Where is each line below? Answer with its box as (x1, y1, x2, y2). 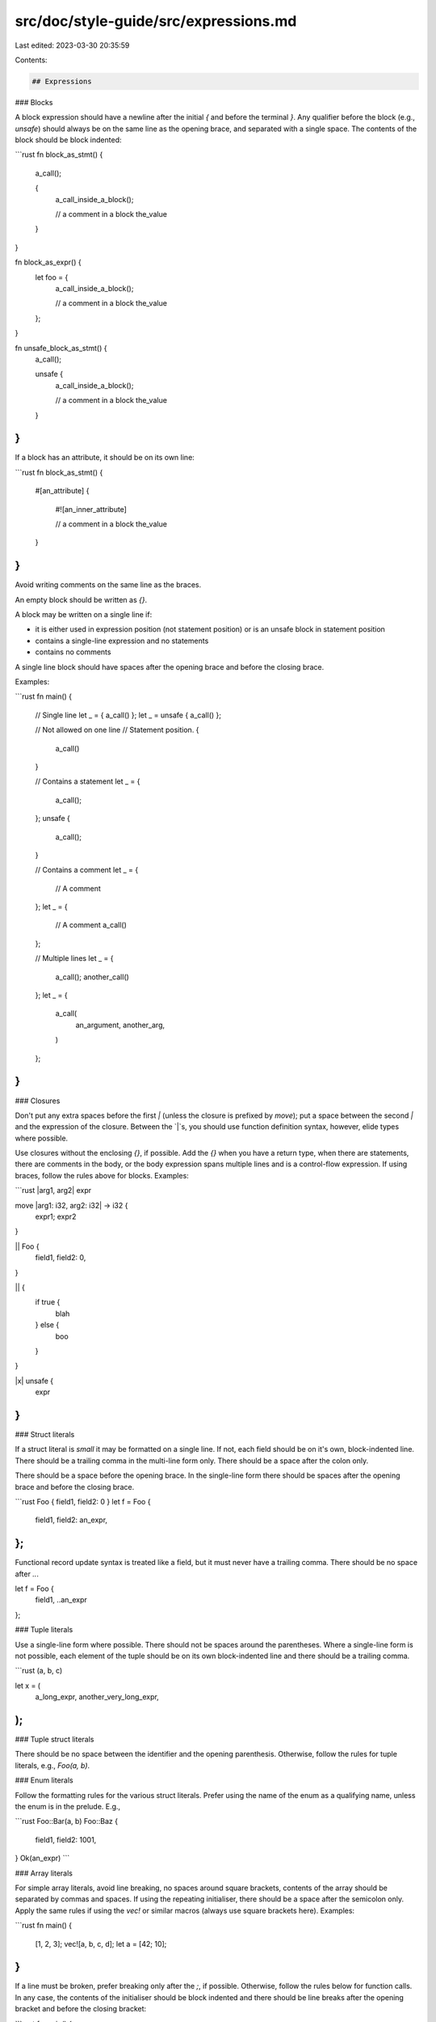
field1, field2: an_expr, (35, 1515, 108, 1525)
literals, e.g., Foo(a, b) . (15, 1760, 90, 1770)
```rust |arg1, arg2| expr (15, 1186, 92, 1195)
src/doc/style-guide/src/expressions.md (15, 12, 297, 30)
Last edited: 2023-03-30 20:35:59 (15, 40, 130, 50)
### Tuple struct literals (15, 1735, 94, 1745)
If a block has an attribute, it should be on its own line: (15, 453, 195, 463)
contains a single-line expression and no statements (35, 636, 209, 645)
